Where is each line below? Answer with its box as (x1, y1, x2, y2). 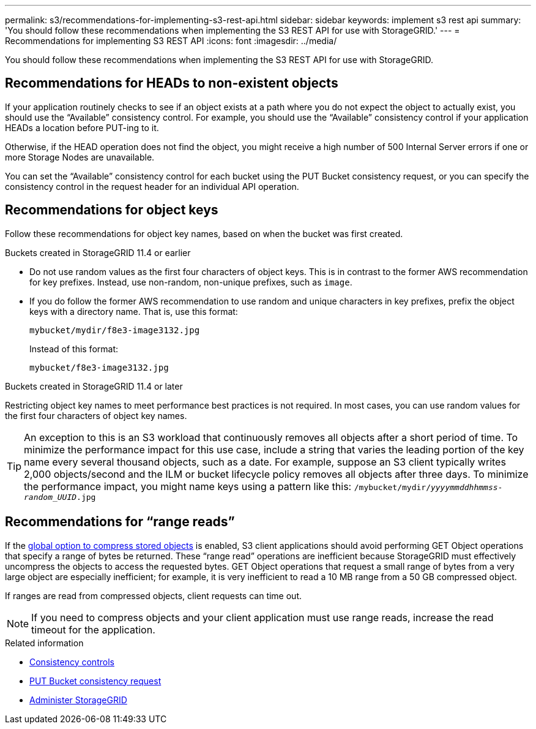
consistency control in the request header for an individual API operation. (5, 181, 299, 192)
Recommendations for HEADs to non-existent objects (5, 75, 338, 91)
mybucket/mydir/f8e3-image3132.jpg (29, 325, 200, 335)
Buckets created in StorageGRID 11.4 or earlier (5, 247, 191, 258)
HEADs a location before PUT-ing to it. (5, 122, 159, 133)
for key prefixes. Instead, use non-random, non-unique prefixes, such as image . (29, 276, 352, 287)
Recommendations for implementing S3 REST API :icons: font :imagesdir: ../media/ (5, 36, 337, 46)
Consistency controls (29, 656, 114, 667)
